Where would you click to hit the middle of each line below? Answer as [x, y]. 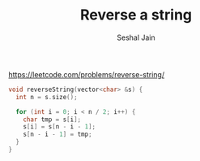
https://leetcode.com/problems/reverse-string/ [86, 74]
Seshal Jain [136, 37]
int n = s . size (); [47, 97]
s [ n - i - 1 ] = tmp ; [57, 135]
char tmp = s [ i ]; [52, 120]
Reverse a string [136, 15]
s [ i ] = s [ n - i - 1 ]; [59, 127]
